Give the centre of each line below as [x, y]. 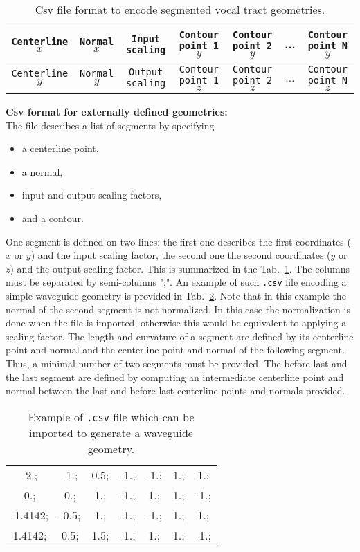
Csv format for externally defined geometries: [117, 111]
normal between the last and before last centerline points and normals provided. [175, 390]
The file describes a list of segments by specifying [110, 125]
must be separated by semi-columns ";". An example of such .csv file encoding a [176, 282]
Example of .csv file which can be [111, 416]
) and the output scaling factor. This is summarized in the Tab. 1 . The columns [180, 268]
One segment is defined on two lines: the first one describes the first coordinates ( [178, 241]
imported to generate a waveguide [111, 432]
